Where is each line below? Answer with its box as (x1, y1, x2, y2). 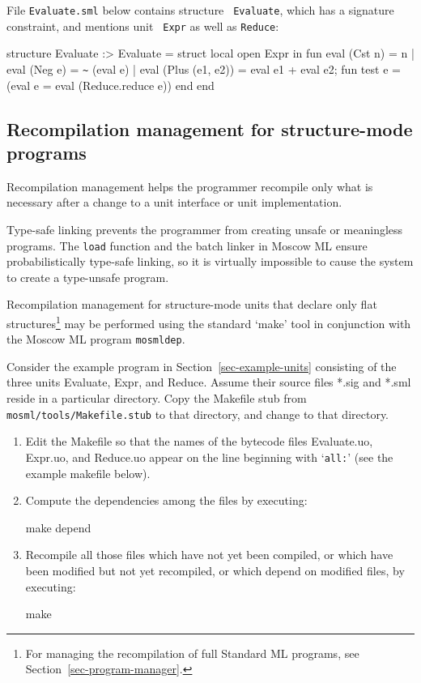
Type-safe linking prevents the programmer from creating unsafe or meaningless (6, 220, 403, 237)
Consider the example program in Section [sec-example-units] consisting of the (6, 357, 397, 374)
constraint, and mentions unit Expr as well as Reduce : (6, 17, 279, 34)
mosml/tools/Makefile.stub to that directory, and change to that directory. (6, 405, 389, 422)
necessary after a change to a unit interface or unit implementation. (6, 194, 342, 211)
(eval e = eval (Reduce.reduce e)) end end (6, 76, 215, 93)
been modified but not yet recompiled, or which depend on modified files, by (25, 561, 405, 578)
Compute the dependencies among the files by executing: (25, 492, 308, 509)
